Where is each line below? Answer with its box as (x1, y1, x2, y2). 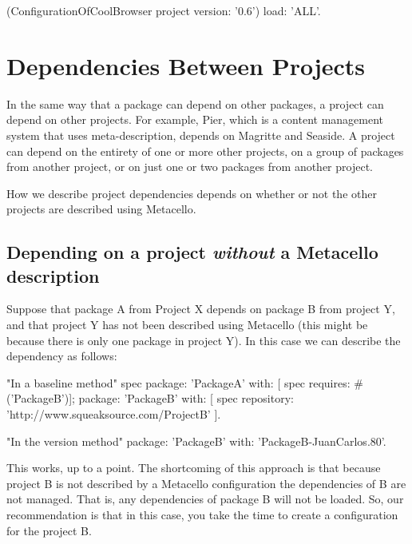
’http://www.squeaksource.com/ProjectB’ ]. (6, 406, 221, 423)
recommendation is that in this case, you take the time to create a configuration (6, 506, 398, 522)
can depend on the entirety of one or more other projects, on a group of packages (6, 142, 404, 159)
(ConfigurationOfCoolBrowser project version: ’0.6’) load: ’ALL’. (6, 2, 321, 18)
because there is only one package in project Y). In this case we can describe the (6, 332, 401, 348)
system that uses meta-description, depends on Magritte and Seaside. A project (6, 126, 395, 143)
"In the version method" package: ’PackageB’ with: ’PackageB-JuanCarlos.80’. (6, 432, 386, 449)
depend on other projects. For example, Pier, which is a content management (6, 111, 384, 128)
